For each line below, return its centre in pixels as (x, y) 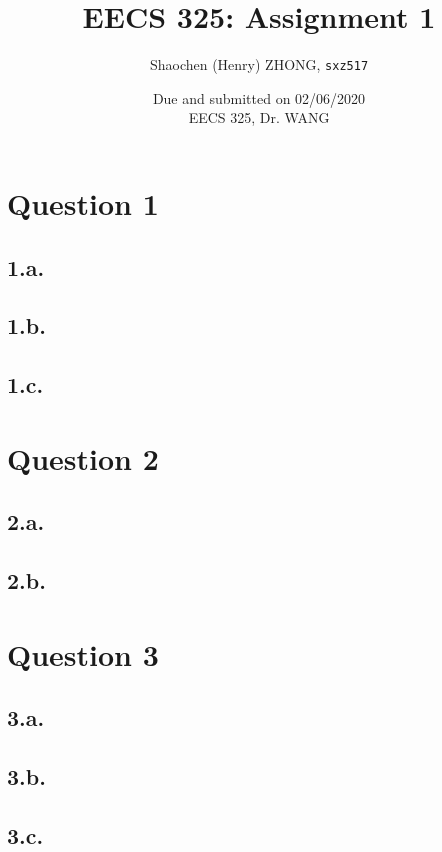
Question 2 (83, 457)
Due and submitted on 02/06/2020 (259, 97)
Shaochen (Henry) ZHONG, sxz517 (259, 64)
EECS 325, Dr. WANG (259, 117)
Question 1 (83, 202)
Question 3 (83, 653)
